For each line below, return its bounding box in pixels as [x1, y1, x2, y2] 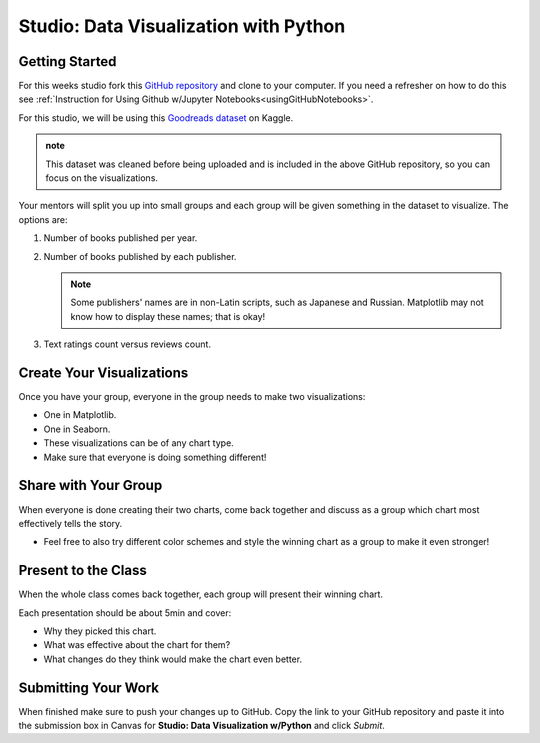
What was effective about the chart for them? [43, 639, 231, 651]
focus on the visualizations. [45, 172, 159, 184]
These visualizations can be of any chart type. [43, 437, 234, 449]
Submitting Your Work [18, 679, 160, 696]
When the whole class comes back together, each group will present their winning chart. [18, 588, 384, 600]
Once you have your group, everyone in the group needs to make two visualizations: [18, 391, 366, 403]
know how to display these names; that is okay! [70, 310, 266, 322]
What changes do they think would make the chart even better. [43, 653, 303, 665]
